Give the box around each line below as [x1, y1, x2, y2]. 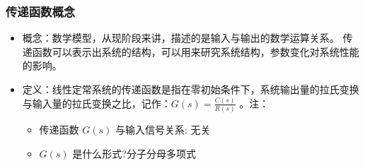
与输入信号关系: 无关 [115, 122, 211, 137]
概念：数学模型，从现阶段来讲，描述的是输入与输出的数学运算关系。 [22, 30, 340, 45]
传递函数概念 [6, 2, 76, 20]
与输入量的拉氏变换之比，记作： [22, 95, 171, 110]
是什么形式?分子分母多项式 [72, 146, 196, 160]
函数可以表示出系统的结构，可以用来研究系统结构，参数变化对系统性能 [32, 44, 359, 59]
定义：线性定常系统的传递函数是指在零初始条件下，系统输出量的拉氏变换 [22, 82, 359, 96]
